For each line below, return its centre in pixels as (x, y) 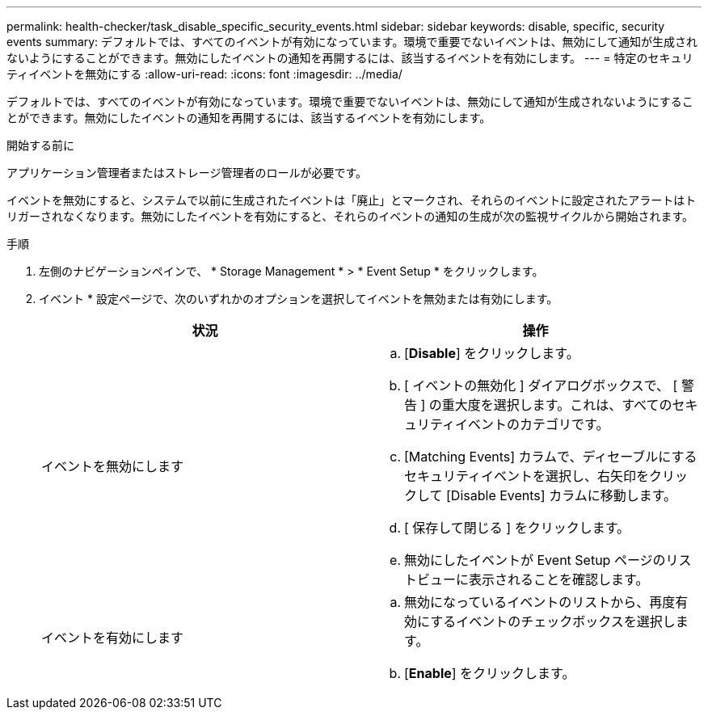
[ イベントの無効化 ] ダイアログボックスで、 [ (541, 385)
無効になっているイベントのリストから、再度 (540, 602)
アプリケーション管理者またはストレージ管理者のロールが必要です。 (187, 173)
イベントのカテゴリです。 (532, 424)
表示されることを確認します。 (559, 579)
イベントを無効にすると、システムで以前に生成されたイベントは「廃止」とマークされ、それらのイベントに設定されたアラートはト (352, 200)
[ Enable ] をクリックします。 (490, 673)
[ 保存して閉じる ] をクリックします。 (517, 528)
